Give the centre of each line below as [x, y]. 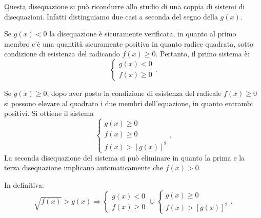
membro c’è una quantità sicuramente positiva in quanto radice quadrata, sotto [129, 43]
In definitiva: [24, 185]
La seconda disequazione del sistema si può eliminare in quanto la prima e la [125, 157]
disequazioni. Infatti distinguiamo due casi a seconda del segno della [111, 16]
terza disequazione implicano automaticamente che [84, 167]
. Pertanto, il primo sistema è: [203, 54]
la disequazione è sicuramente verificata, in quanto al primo [143, 34]
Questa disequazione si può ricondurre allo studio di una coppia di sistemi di [125, 6]
